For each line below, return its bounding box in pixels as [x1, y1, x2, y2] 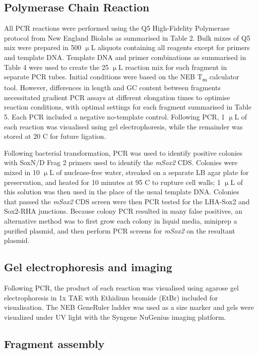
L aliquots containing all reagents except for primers [91, 42, 250, 53]
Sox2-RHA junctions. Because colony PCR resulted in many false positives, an [4, 206, 243, 216]
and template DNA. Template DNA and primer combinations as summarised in [4, 52, 246, 62]
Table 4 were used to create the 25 [4, 61, 109, 72]
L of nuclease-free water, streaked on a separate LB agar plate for [49, 167, 249, 177]
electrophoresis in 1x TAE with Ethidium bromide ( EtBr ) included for [4, 292, 218, 302]
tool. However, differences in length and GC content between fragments [4, 82, 221, 93]
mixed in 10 [4, 167, 40, 177]
